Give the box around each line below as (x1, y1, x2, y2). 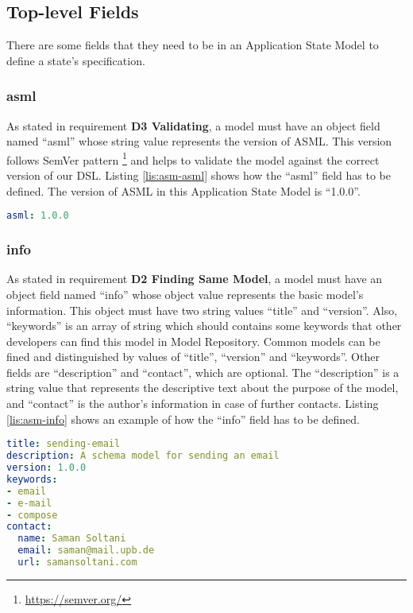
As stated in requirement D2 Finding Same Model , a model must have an (6, 270, 383, 287)
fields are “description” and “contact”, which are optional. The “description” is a (6, 363, 399, 380)
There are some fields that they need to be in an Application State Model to (6, 37, 379, 53)
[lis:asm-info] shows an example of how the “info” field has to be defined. (6, 410, 360, 427)
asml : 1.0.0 (6, 210, 69, 222)
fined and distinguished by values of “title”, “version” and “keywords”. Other (6, 348, 380, 365)
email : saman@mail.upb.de (17, 545, 155, 557)
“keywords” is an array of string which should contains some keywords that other (6, 317, 402, 334)
